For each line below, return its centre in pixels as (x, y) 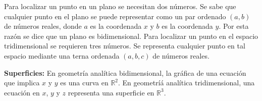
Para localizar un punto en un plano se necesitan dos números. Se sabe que (120, 6)
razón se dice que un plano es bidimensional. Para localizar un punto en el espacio (131, 36)
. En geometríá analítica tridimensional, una (187, 83)
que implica (22, 83)
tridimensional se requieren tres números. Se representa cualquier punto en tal (125, 46)
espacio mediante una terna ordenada (62, 55)
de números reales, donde (43, 26)
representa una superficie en (111, 92)
